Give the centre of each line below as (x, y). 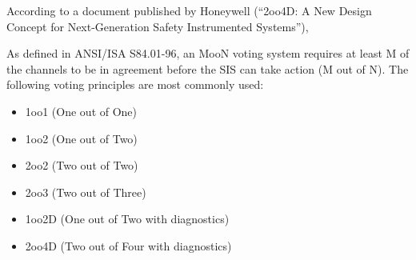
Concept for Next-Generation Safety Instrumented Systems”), (158, 26)
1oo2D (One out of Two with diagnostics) (127, 219)
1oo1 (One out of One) (81, 111)
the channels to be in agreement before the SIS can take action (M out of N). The (208, 68)
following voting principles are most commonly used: (135, 84)
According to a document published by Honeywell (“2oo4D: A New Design (189, 10)
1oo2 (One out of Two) (81, 138)
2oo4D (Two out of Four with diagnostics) (128, 245)
